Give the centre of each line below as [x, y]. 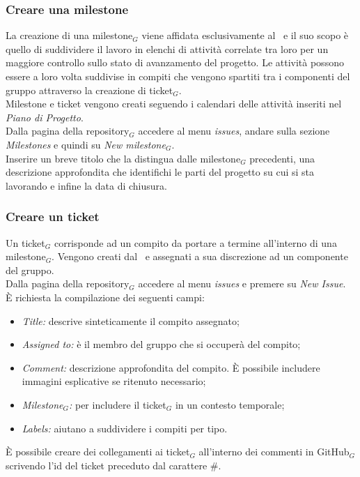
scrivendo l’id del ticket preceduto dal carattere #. [114, 465]
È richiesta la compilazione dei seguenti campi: [105, 297]
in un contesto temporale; [230, 404]
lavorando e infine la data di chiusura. [86, 185]
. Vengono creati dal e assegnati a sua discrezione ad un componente [200, 256]
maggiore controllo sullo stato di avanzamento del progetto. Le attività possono [175, 62]
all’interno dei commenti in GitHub [274, 452]
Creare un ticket [53, 217]
